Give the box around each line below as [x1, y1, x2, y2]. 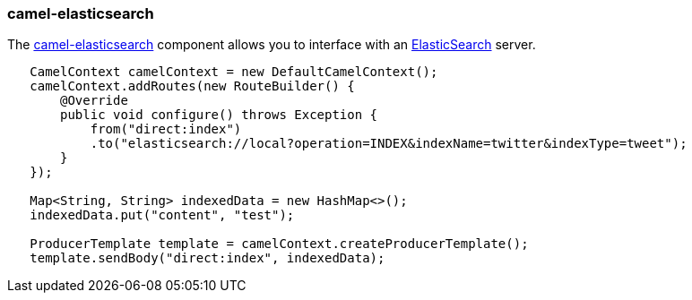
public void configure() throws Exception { [60, 107, 378, 123]
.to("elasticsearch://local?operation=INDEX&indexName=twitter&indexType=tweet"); [90, 136, 688, 151]
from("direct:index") [90, 122, 242, 137]
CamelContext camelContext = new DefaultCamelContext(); [30, 64, 438, 80]
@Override [60, 93, 128, 108]
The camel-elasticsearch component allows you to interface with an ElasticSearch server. [7, 37, 536, 53]
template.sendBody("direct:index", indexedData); [30, 251, 385, 266]
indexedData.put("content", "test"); [30, 208, 295, 223]
